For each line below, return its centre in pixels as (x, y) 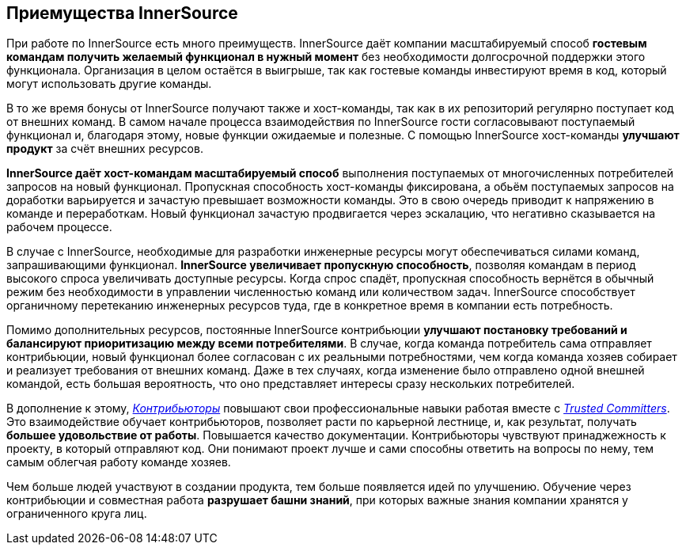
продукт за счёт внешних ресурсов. (105, 149)
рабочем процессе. (59, 227)
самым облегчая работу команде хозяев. (119, 462)
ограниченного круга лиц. (77, 514)
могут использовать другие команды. (109, 84)
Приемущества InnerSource (122, 13)
